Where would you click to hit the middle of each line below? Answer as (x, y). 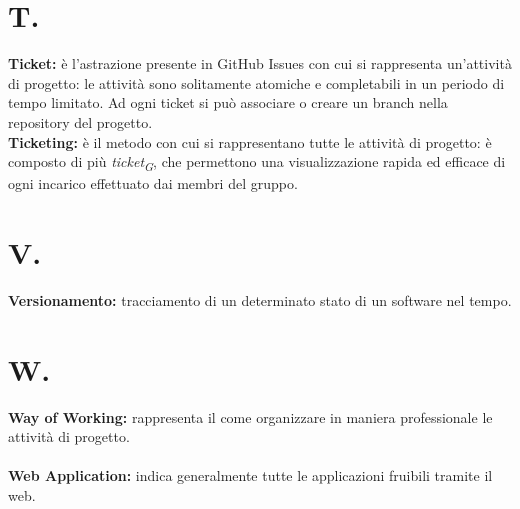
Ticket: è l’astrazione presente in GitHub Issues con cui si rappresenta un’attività (260, 63)
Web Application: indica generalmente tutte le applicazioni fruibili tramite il (250, 475)
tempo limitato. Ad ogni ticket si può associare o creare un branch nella (228, 102)
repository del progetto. (80, 121)
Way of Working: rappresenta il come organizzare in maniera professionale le (250, 416)
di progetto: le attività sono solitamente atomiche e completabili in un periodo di (256, 82)
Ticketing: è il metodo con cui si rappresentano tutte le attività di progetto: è (250, 141)
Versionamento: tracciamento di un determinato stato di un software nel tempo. (260, 299)
